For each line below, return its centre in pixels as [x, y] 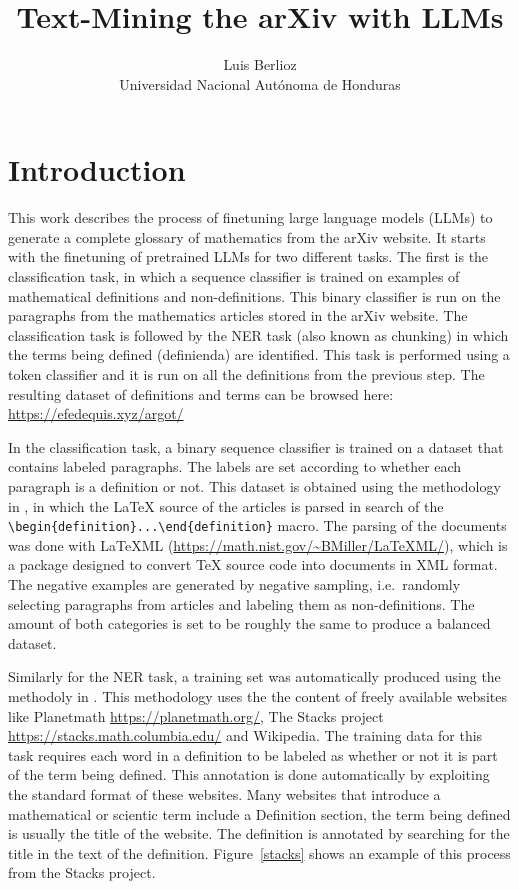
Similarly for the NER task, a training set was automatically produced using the [254, 676]
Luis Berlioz [260, 64]
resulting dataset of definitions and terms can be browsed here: [201, 393]
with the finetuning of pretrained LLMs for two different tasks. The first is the [248, 256]
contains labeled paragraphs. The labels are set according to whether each [235, 466]
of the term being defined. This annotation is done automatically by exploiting [249, 774]
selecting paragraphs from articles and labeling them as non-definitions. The [241, 603]
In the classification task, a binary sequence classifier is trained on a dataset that [256, 446]
